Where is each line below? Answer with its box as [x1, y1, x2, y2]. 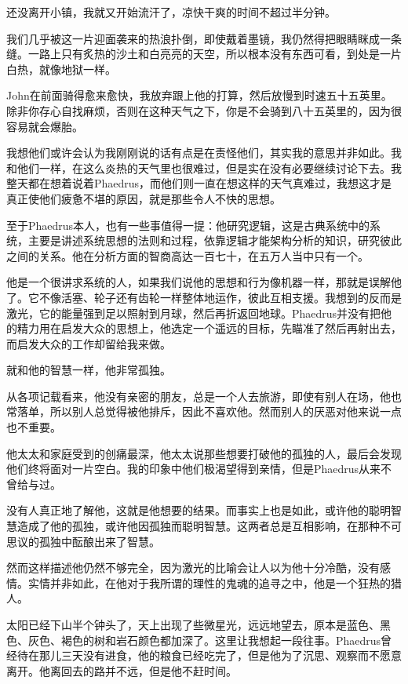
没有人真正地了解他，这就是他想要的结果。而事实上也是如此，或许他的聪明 [6, 502, 391, 518]
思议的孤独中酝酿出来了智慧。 [6, 533, 160, 549]
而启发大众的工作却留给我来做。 [6, 335, 171, 351]
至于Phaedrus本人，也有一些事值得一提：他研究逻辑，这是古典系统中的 [6, 216, 370, 233]
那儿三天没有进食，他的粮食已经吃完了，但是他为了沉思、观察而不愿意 [38, 647, 402, 664]
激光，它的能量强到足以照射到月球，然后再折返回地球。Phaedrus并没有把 [6, 304, 381, 321]
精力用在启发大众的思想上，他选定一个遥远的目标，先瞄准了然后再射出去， [16, 320, 402, 337]
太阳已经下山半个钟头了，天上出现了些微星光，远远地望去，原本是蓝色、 [6, 617, 380, 632]
